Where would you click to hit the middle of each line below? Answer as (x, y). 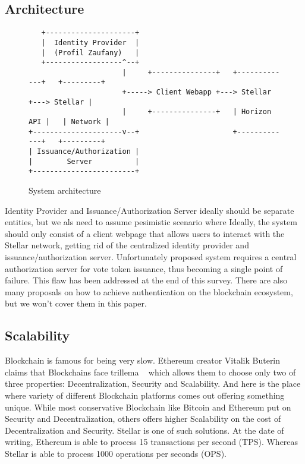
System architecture (65, 190)
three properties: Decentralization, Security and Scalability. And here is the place (153, 383)
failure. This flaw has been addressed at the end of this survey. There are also (146, 280)
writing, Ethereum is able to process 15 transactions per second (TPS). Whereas (152, 442)
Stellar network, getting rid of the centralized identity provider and (127, 245)
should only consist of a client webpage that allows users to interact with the (145, 233)
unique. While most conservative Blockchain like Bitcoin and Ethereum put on (148, 407)
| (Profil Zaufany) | (90, 53)
